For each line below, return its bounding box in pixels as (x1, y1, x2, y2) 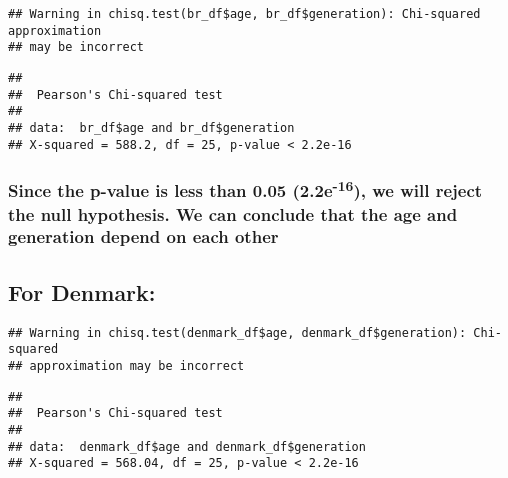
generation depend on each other (8, 224, 279, 249)
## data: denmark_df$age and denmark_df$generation (8, 439, 366, 454)
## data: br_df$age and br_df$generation (8, 120, 295, 135)
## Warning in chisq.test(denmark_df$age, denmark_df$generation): (8, 325, 467, 340)
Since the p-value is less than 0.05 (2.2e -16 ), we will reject (8, 176, 483, 203)
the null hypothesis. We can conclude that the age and (8, 201, 458, 226)
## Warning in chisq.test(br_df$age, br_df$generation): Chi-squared (8, 7, 481, 21)
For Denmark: (8, 276, 156, 307)
